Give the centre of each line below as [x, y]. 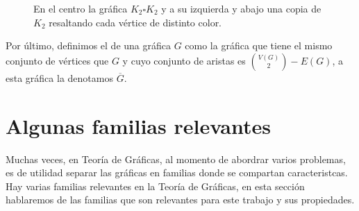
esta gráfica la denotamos [59, 77]
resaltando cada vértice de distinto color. [135, 22]
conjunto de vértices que [57, 60]
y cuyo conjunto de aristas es [184, 60]
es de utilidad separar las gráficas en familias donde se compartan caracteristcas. [177, 172]
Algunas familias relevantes [138, 125]
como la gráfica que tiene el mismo [259, 45]
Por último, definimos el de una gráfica [88, 45]
